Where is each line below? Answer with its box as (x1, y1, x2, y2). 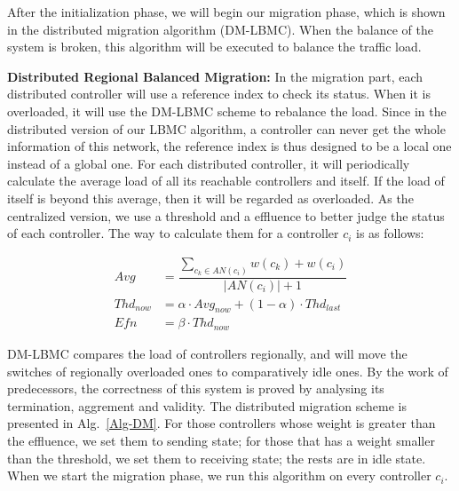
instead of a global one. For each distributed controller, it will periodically (7, 154, 410, 172)
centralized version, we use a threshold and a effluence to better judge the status (7, 206, 445, 225)
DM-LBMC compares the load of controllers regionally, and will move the (7, 344, 408, 362)
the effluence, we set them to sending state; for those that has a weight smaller (7, 431, 435, 449)
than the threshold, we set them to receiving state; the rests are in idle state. (7, 448, 426, 467)
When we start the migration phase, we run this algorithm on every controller (7, 466, 431, 485)
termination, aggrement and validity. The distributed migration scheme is (7, 396, 407, 415)
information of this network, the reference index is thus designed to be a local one (7, 137, 452, 155)
